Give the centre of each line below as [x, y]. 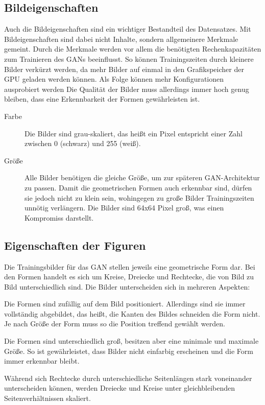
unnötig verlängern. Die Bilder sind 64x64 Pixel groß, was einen [124, 208]
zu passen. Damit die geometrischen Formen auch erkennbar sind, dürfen [138, 187]
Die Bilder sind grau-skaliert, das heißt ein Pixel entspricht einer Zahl [134, 133]
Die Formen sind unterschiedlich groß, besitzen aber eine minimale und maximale [131, 341]
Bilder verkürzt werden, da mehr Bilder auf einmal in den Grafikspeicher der [124, 69]
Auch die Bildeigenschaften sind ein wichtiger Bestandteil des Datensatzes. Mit [128, 29]
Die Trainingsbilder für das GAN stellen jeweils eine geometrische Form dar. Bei [130, 266]
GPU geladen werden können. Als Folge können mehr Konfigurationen [114, 79]
